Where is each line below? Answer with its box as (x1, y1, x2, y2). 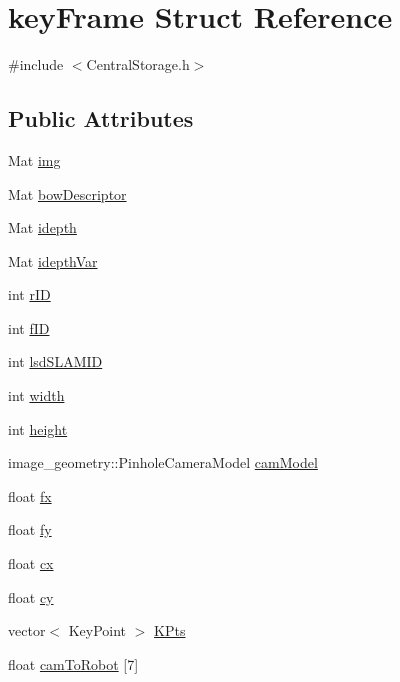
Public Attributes (8, 103, 194, 134)
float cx (8, 553, 54, 574)
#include (8, 54, 64, 75)
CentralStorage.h (86, 54, 190, 75)
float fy (8, 519, 52, 540)
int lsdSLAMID (8, 351, 103, 372)
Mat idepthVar (8, 250, 98, 271)
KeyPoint (68, 620, 127, 641)
